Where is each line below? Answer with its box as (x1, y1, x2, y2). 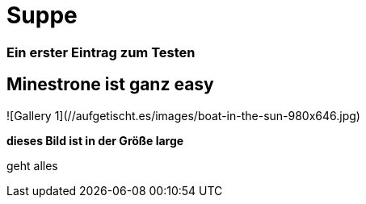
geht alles (6, 158, 58, 173)
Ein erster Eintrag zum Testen (6, 44, 196, 60)
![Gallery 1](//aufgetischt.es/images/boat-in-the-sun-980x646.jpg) (6, 108, 360, 123)
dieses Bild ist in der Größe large (6, 133, 184, 148)
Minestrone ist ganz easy (6, 74, 214, 95)
